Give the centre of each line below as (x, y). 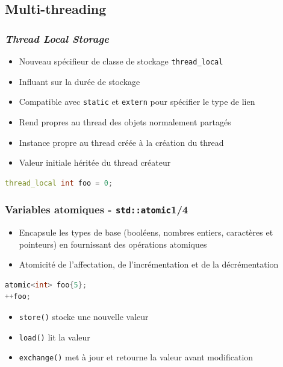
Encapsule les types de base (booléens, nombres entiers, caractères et (146, 232)
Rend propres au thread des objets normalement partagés (125, 121)
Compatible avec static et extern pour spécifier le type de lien (137, 102)
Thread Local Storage (57, 38)
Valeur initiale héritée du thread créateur (95, 162)
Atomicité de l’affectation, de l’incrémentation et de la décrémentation (149, 264)
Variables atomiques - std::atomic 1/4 (97, 209)
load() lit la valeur (54, 337)
